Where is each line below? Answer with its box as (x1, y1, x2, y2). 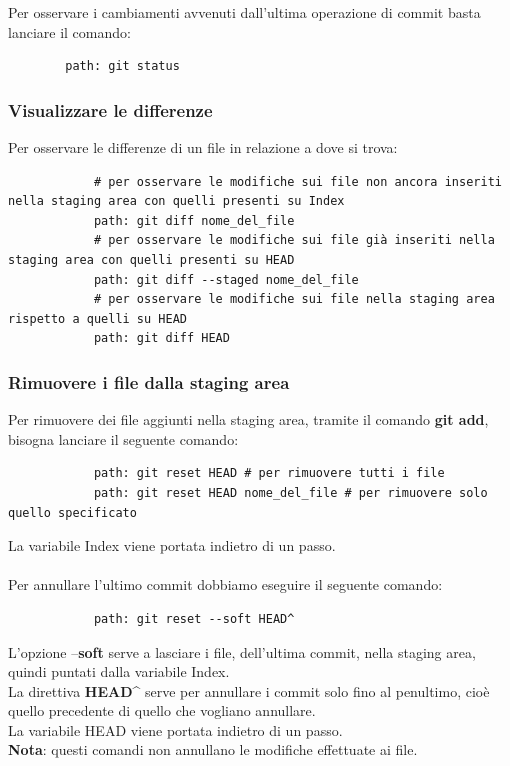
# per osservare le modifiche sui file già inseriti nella (93, 233, 495, 248)
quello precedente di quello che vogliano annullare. (8, 700, 316, 721)
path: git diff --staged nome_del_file (93, 272, 359, 287)
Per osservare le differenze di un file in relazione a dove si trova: (8, 137, 398, 157)
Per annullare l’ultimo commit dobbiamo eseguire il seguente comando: (8, 574, 443, 595)
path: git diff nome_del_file (93, 213, 295, 228)
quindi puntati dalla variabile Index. (8, 661, 230, 682)
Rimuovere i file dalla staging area (8, 369, 290, 394)
